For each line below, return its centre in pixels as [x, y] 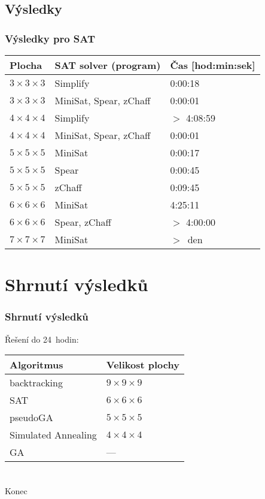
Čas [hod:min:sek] [213, 65]
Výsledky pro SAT [50, 38]
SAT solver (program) [108, 65]
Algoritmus [36, 365]
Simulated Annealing [53, 435]
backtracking [36, 383]
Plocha [26, 65]
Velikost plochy [143, 365]
